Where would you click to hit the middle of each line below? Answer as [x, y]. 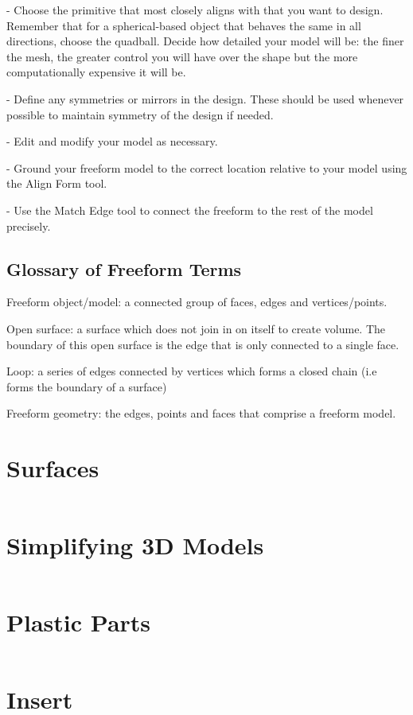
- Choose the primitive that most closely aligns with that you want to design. [195, 10]
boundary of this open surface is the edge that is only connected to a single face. [203, 344]
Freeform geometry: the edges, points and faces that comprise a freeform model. [201, 413]
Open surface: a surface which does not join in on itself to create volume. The [196, 328]
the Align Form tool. [57, 183]
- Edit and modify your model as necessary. [112, 141]
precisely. [29, 225]
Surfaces [53, 468]
